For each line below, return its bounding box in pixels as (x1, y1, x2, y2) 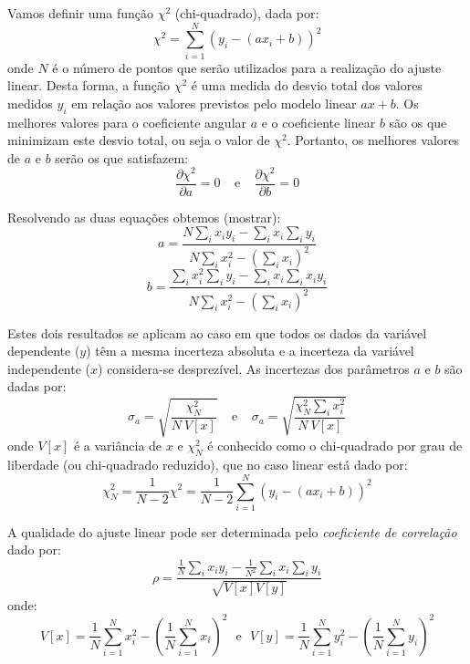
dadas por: (7, 377, 67, 396)
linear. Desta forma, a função (7, 76, 171, 95)
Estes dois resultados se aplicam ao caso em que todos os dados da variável (7, 323, 427, 342)
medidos (7, 93, 53, 112)
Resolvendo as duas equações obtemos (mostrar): (7, 207, 281, 226)
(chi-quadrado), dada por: (174, 4, 319, 22)
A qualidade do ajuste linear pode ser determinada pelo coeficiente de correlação (7, 522, 457, 541)
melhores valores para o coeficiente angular (7, 112, 247, 131)
